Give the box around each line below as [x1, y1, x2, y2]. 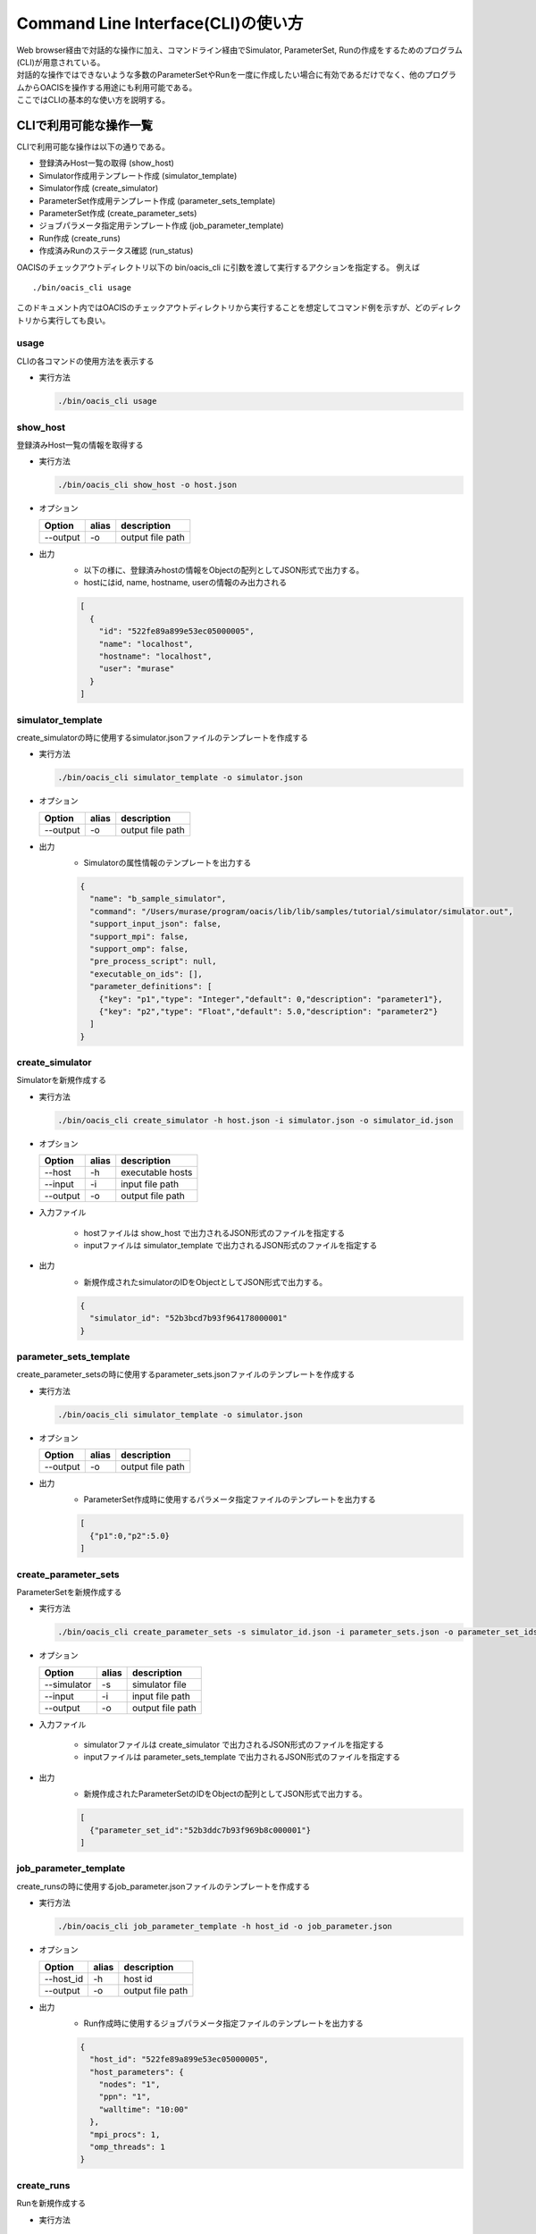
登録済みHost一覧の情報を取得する [16, 439, 144, 450]
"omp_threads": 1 [89, 2142, 165, 2152]
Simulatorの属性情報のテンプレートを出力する [83, 858, 252, 869]
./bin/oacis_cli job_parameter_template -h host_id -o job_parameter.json [57, 1921, 393, 1932]
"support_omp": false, [89, 944, 189, 954]
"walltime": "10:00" [98, 2104, 189, 2114]
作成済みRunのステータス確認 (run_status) [38, 246, 194, 256]
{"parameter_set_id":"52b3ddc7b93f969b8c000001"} [89, 1825, 312, 1835]
